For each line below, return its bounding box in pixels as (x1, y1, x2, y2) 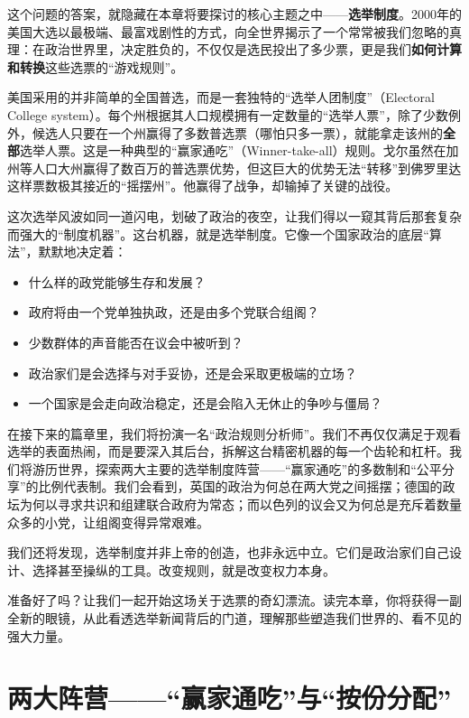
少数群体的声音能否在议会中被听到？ (28, 332, 244, 351)
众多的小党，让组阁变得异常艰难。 (7, 512, 209, 531)
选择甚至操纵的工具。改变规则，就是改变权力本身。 (32, 560, 336, 579)
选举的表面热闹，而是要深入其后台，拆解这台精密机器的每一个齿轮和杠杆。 (7, 442, 449, 461)
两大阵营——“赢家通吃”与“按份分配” (7, 679, 452, 716)
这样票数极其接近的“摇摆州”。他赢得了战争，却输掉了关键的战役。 (7, 176, 399, 195)
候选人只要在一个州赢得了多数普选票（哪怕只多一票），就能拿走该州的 (32, 123, 443, 142)
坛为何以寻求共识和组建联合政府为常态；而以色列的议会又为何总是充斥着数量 (7, 495, 462, 514)
